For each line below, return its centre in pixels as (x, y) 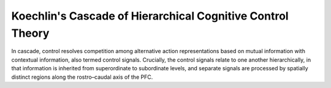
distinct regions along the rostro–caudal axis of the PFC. (82, 77)
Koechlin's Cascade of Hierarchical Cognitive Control (150, 16)
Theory (30, 33)
